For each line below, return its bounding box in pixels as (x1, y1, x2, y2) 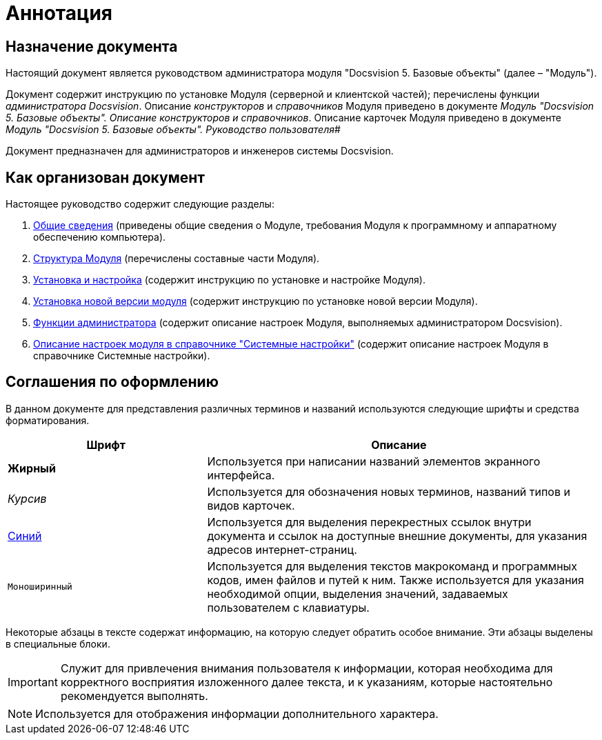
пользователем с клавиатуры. (207, 600, 370, 614)
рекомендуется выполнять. (60, 688, 208, 703)
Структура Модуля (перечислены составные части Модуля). (33, 252, 320, 265)
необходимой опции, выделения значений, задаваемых (207, 586, 508, 601)
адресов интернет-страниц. (207, 542, 357, 557)
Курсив (8, 491, 47, 506)
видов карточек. (207, 498, 295, 512)
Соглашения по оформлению (6, 373, 219, 391)
